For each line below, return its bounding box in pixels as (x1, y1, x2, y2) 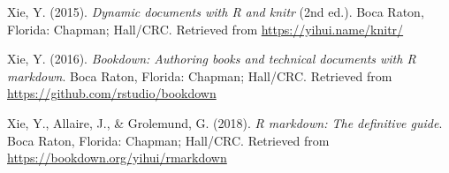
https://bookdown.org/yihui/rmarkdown (7, 148, 227, 167)
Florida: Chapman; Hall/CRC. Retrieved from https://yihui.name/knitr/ (7, 19, 404, 38)
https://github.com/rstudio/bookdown (7, 84, 217, 102)
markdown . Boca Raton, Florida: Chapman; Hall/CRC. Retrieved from (7, 66, 392, 85)
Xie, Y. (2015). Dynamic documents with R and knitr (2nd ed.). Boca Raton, (7, 3, 424, 20)
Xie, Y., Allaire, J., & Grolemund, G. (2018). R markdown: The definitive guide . (7, 113, 443, 132)
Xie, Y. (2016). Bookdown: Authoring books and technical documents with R (7, 49, 416, 68)
